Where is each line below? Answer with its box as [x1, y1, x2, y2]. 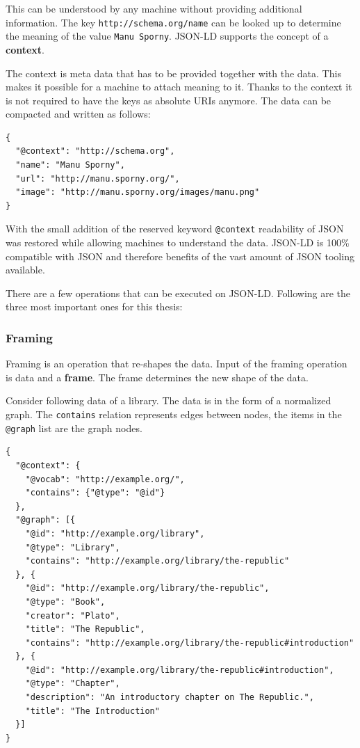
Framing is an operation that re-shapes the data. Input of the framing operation [6, 356, 347, 371]
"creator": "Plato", [25, 610, 120, 621]
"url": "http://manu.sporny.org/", [15, 173, 180, 184]
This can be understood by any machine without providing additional [6, 1, 302, 15]
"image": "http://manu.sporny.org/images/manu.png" [15, 187, 260, 198]
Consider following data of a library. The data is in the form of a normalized [6, 393, 332, 408]
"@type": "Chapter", [25, 678, 120, 689]
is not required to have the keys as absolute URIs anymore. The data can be [6, 93, 332, 107]
